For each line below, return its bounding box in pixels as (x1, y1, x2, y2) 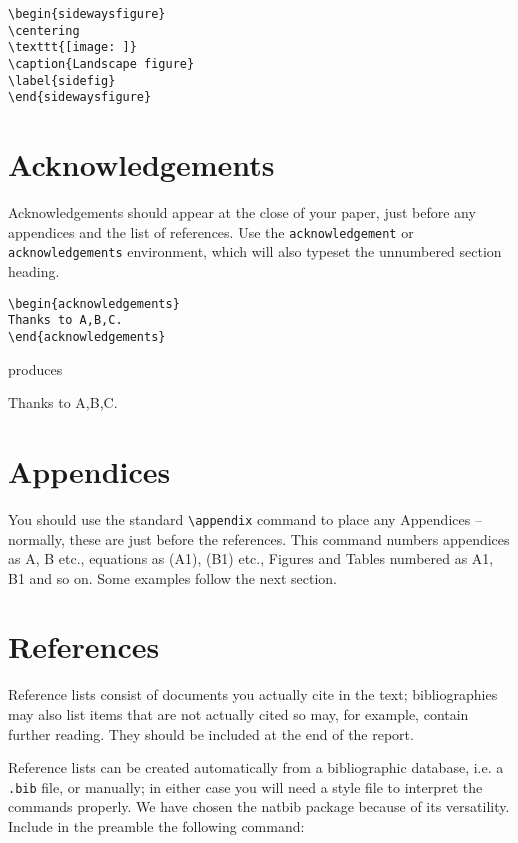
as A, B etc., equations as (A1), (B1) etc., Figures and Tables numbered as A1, (8, 548, 494, 569)
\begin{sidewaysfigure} (8, 7, 166, 21)
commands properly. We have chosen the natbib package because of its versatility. (8, 796, 510, 817)
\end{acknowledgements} (8, 329, 166, 344)
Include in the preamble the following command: (8, 816, 305, 837)
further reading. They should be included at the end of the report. (8, 723, 414, 744)
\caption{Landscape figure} (8, 56, 195, 71)
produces (8, 358, 63, 379)
